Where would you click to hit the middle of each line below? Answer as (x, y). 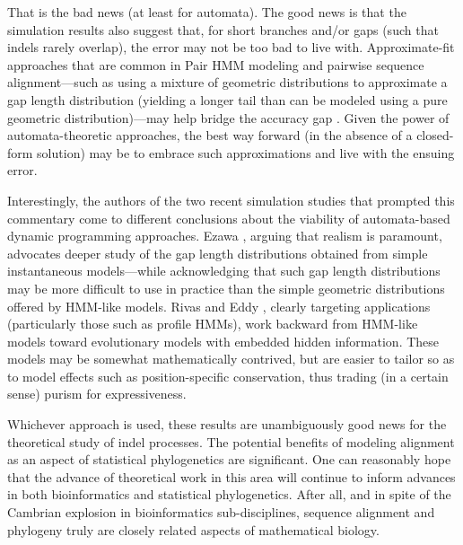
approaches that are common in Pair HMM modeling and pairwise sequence (216, 64)
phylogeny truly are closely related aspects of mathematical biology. (193, 529)
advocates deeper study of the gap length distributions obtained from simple (218, 253)
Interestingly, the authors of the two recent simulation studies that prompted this (231, 200)
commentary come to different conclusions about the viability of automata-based (229, 218)
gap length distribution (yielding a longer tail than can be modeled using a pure (227, 99)
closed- (435, 135)
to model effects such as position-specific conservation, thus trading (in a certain (228, 376)
